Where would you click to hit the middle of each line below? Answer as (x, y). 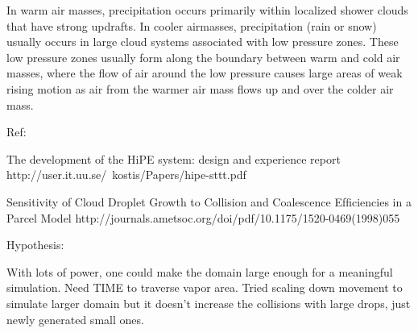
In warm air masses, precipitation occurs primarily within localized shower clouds (207, 10)
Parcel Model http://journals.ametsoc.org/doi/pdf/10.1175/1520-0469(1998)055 (203, 217)
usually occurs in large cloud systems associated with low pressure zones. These (203, 42)
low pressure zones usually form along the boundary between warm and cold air (203, 57)
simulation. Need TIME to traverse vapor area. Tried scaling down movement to (205, 287)
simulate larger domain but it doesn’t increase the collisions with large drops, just (209, 303)
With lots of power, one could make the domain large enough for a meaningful (200, 271)
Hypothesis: (35, 245)
